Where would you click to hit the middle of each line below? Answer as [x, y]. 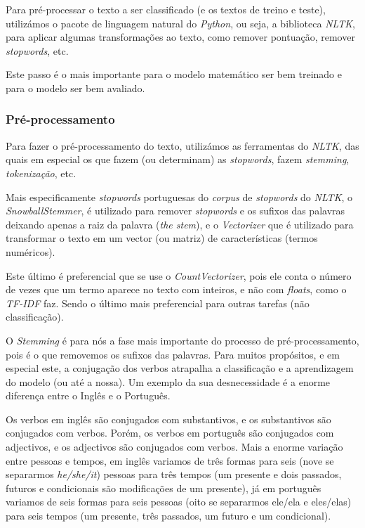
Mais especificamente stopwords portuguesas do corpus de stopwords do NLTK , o [179, 197]
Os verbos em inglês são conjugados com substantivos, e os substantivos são [168, 419]
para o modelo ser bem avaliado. [75, 88]
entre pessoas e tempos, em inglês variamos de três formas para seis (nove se [170, 460]
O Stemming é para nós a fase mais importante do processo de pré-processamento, [182, 340]
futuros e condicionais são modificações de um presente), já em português [164, 488]
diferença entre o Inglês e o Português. [88, 395]
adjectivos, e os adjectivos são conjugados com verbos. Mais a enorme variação [174, 447]
